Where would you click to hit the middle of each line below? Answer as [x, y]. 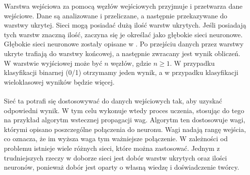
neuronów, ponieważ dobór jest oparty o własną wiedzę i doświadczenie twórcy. [122, 167]
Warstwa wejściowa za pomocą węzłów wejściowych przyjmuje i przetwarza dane [123, 6]
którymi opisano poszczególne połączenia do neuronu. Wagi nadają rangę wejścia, [125, 129]
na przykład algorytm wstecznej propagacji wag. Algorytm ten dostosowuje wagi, [125, 120]
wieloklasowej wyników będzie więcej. [59, 81]
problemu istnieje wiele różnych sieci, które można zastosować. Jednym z [112, 148]
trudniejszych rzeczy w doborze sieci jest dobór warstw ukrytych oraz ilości [116, 157]
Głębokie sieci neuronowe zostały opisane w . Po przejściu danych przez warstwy [124, 44]
